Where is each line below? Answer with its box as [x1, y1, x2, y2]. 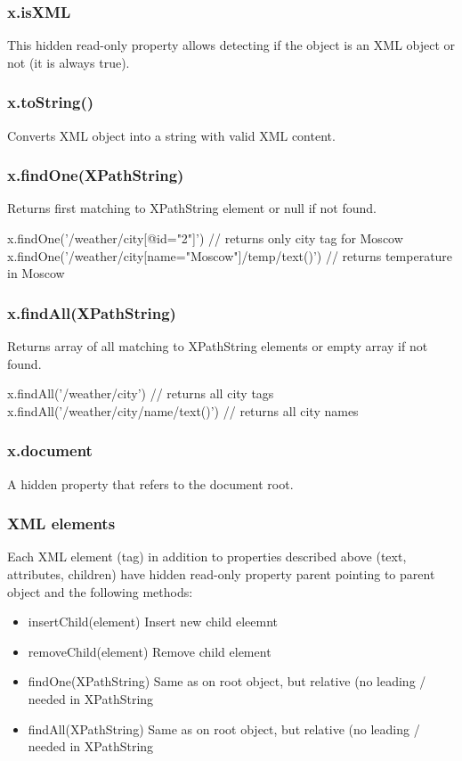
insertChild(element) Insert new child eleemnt [28, 612, 279, 631]
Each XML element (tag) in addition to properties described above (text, [7, 547, 407, 566]
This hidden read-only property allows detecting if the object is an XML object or [7, 36, 456, 54]
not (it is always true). [7, 53, 130, 71]
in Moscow [7, 264, 65, 282]
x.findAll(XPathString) [7, 301, 176, 323]
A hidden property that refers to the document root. [7, 474, 294, 493]
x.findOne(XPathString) [7, 164, 184, 186]
